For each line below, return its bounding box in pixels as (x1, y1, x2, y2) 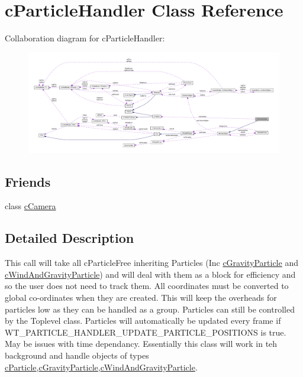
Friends (5, 172, 51, 190)
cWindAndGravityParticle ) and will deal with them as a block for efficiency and (5, 268, 296, 280)
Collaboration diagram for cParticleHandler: (5, 32, 165, 44)
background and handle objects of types (5, 349, 149, 361)
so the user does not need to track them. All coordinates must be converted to (5, 279, 289, 292)
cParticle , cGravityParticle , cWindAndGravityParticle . (5, 360, 198, 373)
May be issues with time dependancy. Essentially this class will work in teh (5, 337, 278, 350)
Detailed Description (5, 229, 134, 247)
